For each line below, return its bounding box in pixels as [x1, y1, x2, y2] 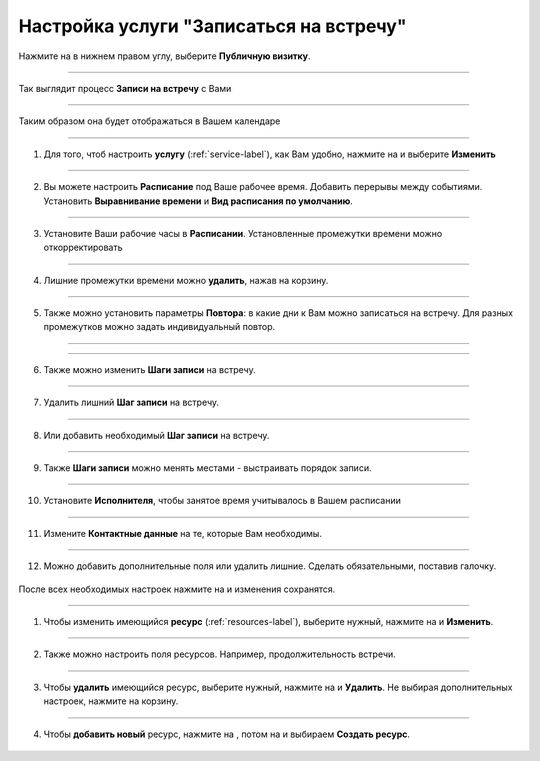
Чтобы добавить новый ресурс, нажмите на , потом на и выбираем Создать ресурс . [43, 728, 410, 740]
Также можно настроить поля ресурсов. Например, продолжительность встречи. [43, 648, 397, 660]
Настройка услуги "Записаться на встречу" [18, 15, 407, 37]
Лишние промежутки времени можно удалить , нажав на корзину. [43, 274, 329, 286]
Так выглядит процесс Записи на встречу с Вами [18, 82, 232, 94]
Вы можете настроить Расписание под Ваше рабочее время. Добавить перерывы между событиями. [43, 181, 483, 193]
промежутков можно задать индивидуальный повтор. [43, 321, 275, 333]
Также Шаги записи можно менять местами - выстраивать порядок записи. [43, 462, 372, 474]
